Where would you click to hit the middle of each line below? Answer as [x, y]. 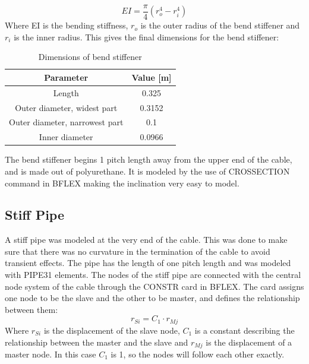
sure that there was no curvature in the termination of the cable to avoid [138, 251]
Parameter [66, 77]
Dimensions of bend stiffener [90, 57]
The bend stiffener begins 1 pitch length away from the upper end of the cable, [149, 159]
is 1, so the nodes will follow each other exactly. [198, 354]
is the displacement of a [249, 342]
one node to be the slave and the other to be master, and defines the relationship [152, 298]
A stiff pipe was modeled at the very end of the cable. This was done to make [146, 240]
